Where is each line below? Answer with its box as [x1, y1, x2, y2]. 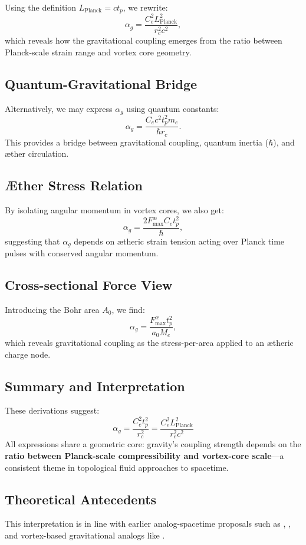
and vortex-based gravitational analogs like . [5, 529, 165, 541]
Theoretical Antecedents [5, 490, 157, 508]
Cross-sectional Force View [5, 276, 173, 294]
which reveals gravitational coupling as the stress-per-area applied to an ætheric [5, 336, 294, 348]
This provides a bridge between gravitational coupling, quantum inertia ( [5, 136, 269, 148]
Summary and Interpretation [5, 376, 185, 395]
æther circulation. [5, 147, 69, 160]
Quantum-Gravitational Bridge [5, 75, 198, 93]
